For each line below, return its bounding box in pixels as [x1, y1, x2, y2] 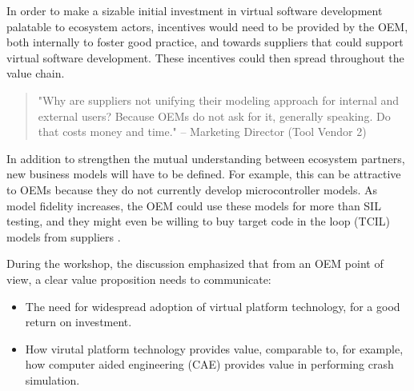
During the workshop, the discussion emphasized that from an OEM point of [6, 255, 384, 272]
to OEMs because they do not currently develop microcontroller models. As [6, 181, 378, 197]
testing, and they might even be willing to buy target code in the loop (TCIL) [6, 213, 391, 229]
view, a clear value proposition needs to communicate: [6, 270, 271, 287]
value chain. [6, 65, 65, 82]
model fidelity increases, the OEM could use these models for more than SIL [6, 197, 381, 213]
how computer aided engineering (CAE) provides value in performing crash [25, 356, 394, 373]
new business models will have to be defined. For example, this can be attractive [6, 166, 401, 182]
